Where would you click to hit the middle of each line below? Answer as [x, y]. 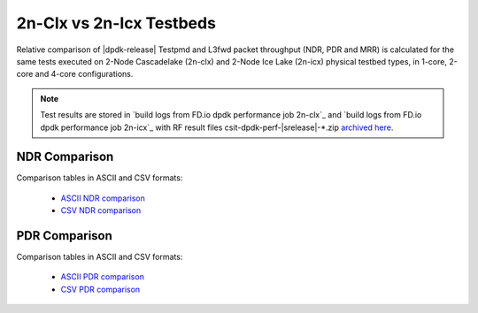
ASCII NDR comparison [103, 198]
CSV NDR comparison [101, 210]
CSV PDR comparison [100, 289]
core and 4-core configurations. [75, 74]
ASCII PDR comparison [103, 277]
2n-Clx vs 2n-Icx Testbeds [116, 23]
